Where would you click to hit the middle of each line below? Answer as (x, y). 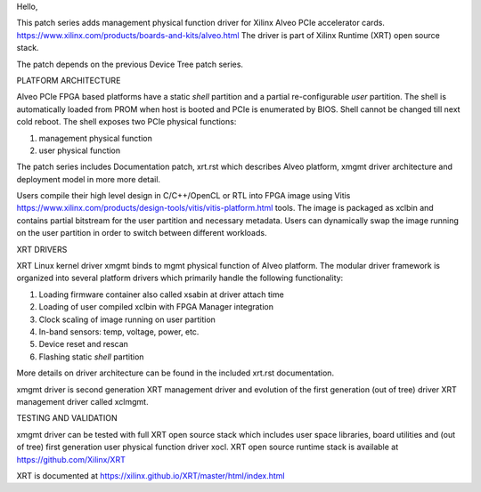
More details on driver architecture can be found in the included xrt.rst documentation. (175, 373)
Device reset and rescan (84, 344)
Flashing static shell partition (91, 357)
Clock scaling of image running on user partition (127, 319)
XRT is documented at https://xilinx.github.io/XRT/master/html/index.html (151, 475)
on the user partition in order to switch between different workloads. (142, 233)
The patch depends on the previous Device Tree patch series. (130, 64)
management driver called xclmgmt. (82, 401)
